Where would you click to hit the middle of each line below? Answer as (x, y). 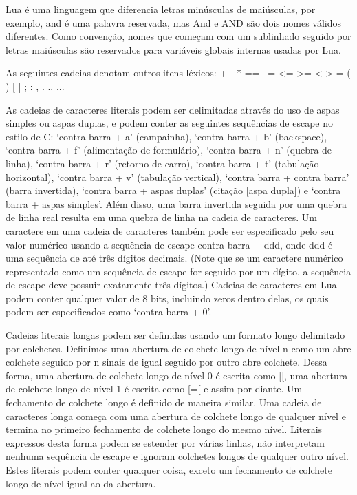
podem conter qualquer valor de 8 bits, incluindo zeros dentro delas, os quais (167, 298)
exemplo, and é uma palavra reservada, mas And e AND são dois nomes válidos (173, 22)
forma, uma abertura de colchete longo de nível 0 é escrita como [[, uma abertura (177, 375)
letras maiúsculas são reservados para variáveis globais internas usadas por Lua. (173, 49)
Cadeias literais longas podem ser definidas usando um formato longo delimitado (175, 335)
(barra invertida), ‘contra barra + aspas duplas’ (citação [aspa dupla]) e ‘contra (173, 190)
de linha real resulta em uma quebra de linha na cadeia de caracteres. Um (161, 217)
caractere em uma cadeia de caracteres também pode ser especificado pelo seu (170, 230)
